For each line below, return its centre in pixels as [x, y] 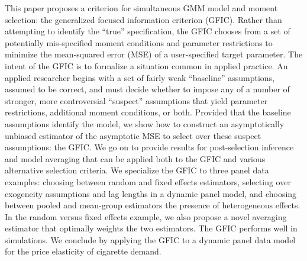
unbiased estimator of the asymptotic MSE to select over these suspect [133, 135]
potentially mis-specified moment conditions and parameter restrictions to [139, 42]
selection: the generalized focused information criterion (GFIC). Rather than [143, 19]
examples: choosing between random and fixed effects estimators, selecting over [148, 181]
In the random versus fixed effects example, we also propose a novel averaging [146, 216]
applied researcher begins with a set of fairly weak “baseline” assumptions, [140, 77]
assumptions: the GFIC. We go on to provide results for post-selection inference [149, 147]
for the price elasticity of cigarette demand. [83, 251]
